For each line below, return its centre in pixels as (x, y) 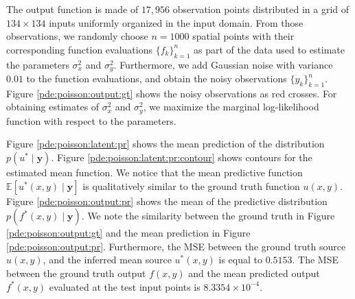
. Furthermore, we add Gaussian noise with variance (223, 64)
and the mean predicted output (254, 273)
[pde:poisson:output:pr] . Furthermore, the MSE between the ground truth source (176, 246)
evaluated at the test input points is (125, 286)
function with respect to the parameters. (91, 120)
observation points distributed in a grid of (261, 9)
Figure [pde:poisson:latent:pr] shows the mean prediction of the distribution (165, 144)
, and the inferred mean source (107, 260)
